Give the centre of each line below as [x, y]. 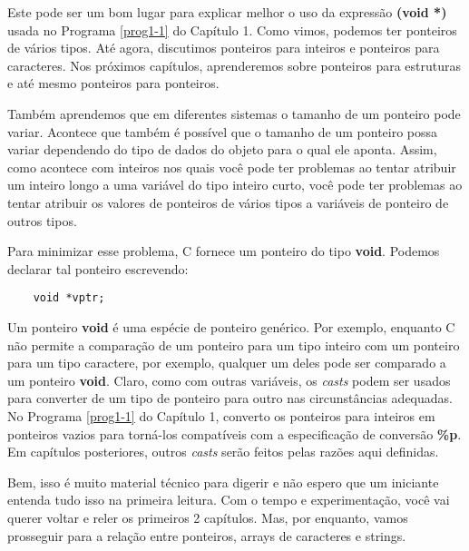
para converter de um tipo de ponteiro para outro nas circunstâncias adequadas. [230, 398]
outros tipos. [42, 220]
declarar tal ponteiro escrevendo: [98, 268]
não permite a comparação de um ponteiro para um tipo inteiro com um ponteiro [234, 344]
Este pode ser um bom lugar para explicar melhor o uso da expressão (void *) [227, 12]
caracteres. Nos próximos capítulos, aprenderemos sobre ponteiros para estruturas [234, 65]
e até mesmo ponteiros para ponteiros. [113, 83]
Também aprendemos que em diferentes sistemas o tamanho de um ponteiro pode [234, 113]
